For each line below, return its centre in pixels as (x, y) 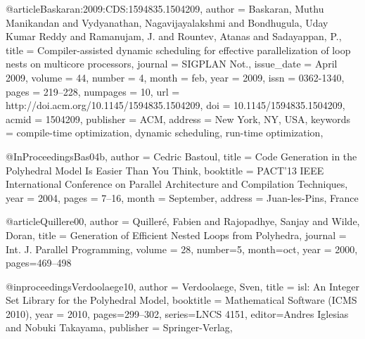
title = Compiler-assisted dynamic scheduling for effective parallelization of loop (178, 50)
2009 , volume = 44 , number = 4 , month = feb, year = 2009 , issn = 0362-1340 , (175, 77)
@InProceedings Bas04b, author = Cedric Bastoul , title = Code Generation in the (181, 156)
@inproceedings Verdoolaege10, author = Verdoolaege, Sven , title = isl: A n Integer (182, 286)
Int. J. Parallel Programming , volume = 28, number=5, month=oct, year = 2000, (182, 249)
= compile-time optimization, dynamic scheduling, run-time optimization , (165, 133)
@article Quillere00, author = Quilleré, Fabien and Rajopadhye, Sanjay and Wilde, (183, 221)
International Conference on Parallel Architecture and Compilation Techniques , (177, 184)
